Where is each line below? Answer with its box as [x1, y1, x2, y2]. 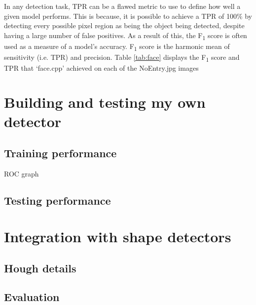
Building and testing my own [4, 91, 206, 112]
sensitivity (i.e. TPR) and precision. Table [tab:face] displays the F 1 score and [4, 52, 240, 63]
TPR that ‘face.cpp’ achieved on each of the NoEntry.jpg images [4, 63, 199, 73]
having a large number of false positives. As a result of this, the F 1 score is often [4, 30, 247, 42]
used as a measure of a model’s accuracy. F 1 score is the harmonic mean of [4, 41, 230, 52]
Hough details [4, 260, 76, 275]
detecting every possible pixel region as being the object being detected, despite [4, 20, 245, 31]
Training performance [4, 145, 117, 160]
